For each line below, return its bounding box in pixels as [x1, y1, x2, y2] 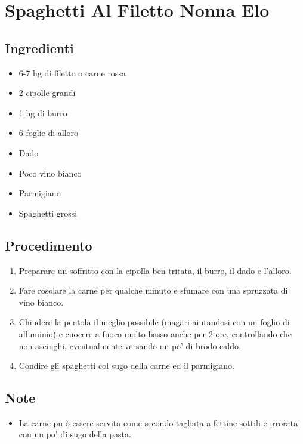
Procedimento [5, 236, 92, 254]
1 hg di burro [18, 106, 67, 119]
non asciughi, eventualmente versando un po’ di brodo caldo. [18, 339, 241, 351]
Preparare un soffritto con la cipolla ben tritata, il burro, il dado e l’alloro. [18, 264, 292, 276]
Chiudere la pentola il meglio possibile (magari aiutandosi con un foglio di [18, 316, 290, 328]
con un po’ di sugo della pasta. [18, 428, 131, 440]
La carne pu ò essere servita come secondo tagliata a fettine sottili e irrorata [18, 416, 298, 428]
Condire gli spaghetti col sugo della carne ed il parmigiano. [18, 359, 234, 372]
